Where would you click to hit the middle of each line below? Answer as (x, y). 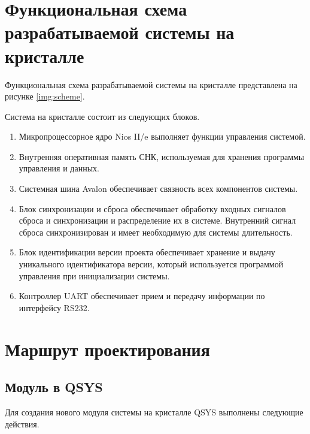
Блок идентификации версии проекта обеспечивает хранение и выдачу (147, 252)
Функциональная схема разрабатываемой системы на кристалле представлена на (151, 84)
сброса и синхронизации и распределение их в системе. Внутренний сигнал (157, 220)
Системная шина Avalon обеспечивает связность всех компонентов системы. (158, 189)
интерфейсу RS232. (54, 307)
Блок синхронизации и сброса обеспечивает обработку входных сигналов (152, 208)
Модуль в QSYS (54, 387)
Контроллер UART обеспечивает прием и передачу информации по (142, 296)
